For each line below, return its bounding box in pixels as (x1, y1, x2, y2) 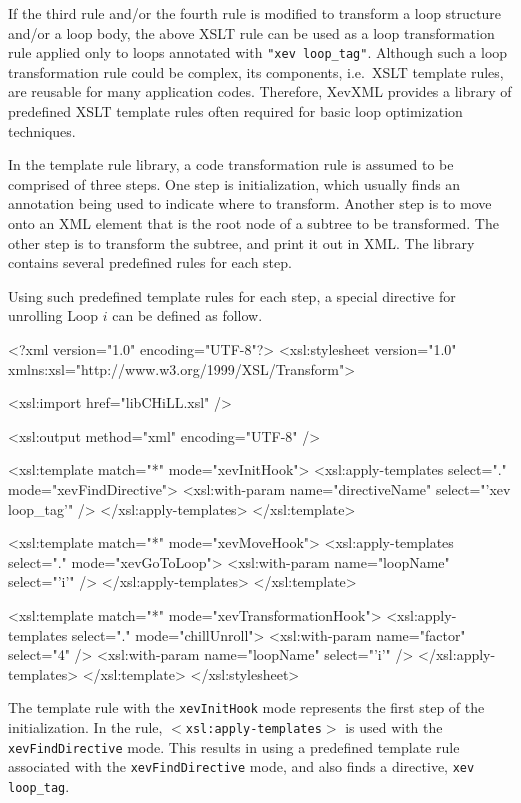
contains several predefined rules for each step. (8, 252, 292, 273)
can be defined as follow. (112, 305, 263, 326)
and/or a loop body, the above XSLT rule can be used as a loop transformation (8, 22, 495, 43)
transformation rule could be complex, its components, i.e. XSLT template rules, (8, 61, 504, 82)
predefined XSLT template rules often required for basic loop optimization (8, 101, 463, 122)
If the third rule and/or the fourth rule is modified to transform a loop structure (8, 3, 501, 23)
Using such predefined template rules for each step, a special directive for (8, 285, 456, 306)
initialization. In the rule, (8, 716, 163, 737)
